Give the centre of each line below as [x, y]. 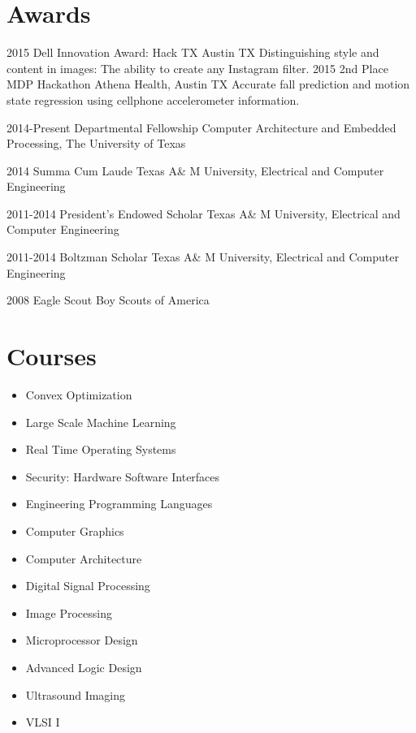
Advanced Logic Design [84, 667]
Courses [52, 356]
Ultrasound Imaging [76, 694]
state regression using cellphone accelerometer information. [153, 99]
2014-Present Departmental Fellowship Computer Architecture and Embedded [201, 127]
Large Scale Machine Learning [101, 422]
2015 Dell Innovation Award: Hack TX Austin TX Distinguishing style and [193, 52]
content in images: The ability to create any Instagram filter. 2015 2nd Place [197, 68]
